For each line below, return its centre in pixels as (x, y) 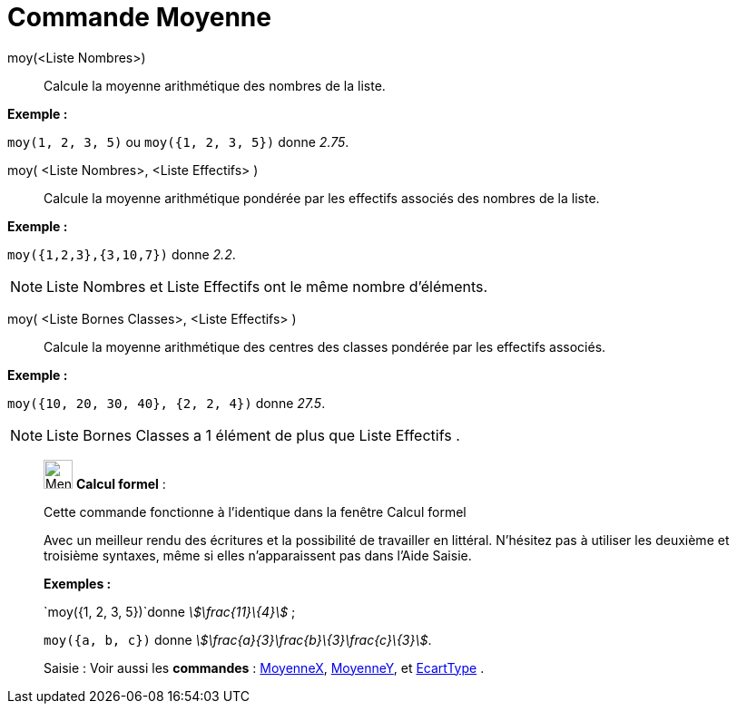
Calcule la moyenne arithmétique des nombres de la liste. (215, 85)
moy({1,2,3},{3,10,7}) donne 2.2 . (122, 254)
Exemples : (78, 583)
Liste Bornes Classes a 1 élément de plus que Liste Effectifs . (253, 435)
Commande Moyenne (139, 17)
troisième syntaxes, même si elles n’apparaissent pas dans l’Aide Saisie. (258, 555)
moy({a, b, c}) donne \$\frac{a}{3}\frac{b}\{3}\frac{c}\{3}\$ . (238, 639)
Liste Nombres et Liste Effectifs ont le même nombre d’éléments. (267, 286)
